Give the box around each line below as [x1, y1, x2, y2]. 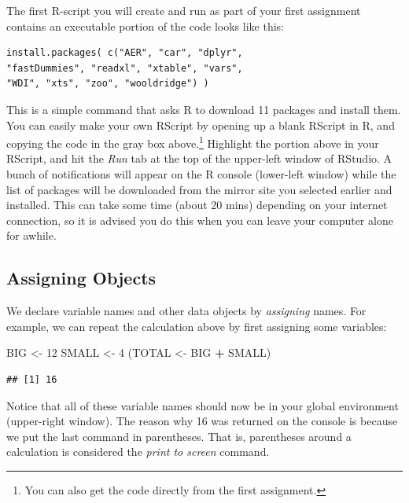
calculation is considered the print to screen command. [6, 443, 270, 460]
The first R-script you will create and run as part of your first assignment [6, 2, 361, 18]
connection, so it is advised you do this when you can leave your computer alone [6, 211, 393, 228]
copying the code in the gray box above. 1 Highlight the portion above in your [6, 133, 379, 151]
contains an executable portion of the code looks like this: [6, 17, 284, 34]
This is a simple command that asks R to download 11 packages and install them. [6, 101, 401, 117]
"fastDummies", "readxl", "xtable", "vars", [6, 62, 243, 74]
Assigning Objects [6, 266, 157, 290]
